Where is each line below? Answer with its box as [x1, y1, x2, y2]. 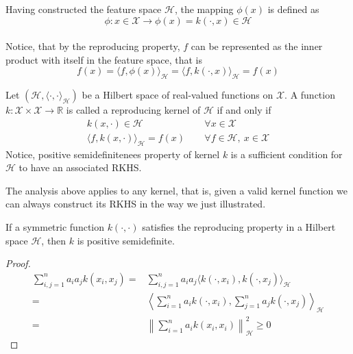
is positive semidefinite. [77, 233, 175, 247]
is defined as [267, 2, 319, 16]
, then [41, 233, 66, 247]
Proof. [5, 256, 31, 270]
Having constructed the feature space [5, 2, 162, 16]
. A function [284, 88, 335, 102]
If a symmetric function [5, 220, 105, 233]
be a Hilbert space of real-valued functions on [82, 88, 273, 102]
